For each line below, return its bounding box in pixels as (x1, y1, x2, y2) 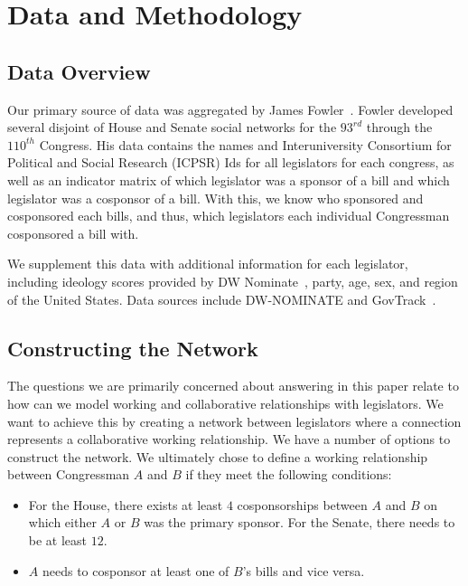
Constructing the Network (7, 334, 258, 362)
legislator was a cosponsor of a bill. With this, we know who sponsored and (7, 188, 424, 207)
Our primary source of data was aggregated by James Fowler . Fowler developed (7, 99, 454, 118)
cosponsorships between (237, 495, 368, 514)
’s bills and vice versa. (242, 561, 365, 580)
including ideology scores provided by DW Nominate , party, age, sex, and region (7, 271, 458, 290)
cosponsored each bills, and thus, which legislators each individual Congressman (7, 206, 450, 225)
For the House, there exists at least (28, 495, 223, 514)
